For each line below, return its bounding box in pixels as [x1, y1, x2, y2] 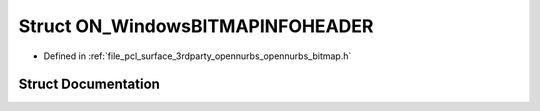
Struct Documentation [18, 76, 160, 93]
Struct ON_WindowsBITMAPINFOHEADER [18, 15, 374, 37]
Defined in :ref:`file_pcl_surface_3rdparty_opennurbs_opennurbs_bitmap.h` [43, 50, 352, 62]
